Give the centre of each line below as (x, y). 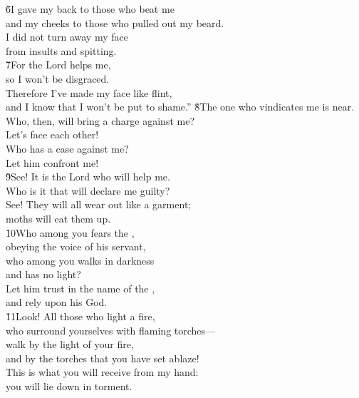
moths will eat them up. (58, 218)
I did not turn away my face (67, 37)
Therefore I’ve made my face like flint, (89, 92)
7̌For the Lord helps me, (58, 65)
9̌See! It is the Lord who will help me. (88, 177)
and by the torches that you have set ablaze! (103, 358)
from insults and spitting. (61, 50)
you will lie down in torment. (69, 386)
